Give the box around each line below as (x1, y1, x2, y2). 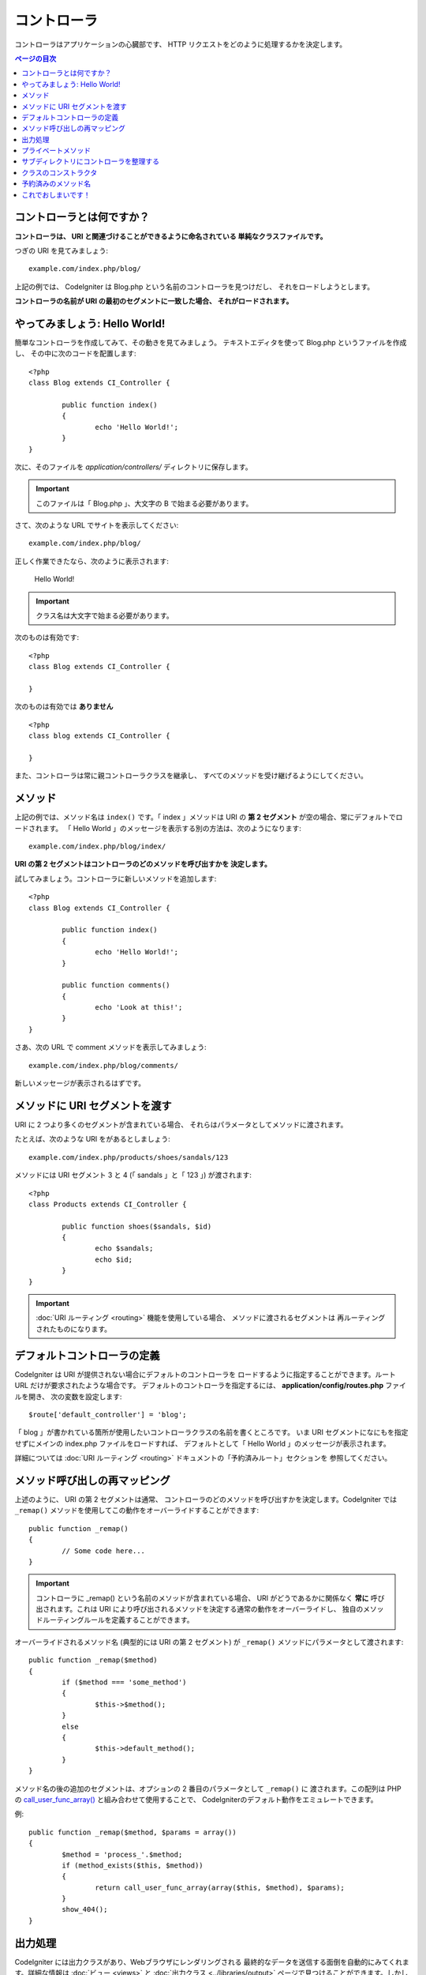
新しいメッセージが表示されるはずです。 (14, 1078, 146, 1088)
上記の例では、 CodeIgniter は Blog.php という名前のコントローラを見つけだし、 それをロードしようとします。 (14, 281, 375, 292)
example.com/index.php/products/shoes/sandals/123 (28, 1153, 229, 1161)
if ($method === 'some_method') (62, 1678, 187, 1687)
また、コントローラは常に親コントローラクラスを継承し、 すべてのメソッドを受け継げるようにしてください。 (14, 771, 368, 781)
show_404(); (62, 1905, 108, 1914)
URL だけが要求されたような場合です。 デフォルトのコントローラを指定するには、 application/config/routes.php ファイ (14, 1381, 406, 1390)
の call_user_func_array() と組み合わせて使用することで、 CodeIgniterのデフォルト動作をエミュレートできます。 (14, 1794, 378, 1804)
